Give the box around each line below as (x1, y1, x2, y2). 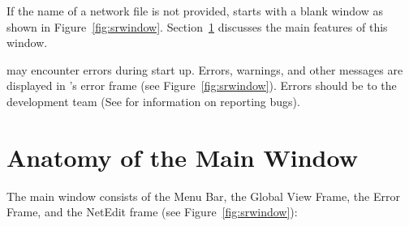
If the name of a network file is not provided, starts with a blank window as (6, 2, 383, 19)
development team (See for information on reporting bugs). (6, 92, 300, 109)
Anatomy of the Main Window (6, 140, 358, 173)
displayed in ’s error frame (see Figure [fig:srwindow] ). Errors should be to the (6, 77, 397, 94)
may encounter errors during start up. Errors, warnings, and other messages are (6, 61, 403, 78)
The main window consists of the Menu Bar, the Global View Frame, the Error (6, 187, 400, 204)
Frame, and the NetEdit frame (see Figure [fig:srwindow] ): (6, 203, 298, 220)
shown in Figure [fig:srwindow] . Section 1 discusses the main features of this (6, 18, 388, 35)
